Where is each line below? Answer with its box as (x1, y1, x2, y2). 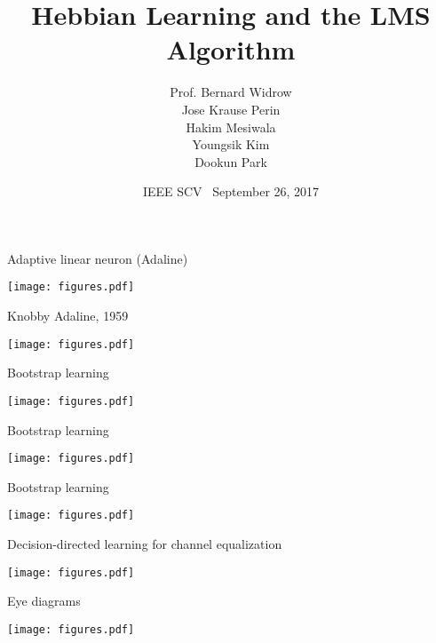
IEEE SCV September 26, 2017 (142, 182, 320, 201)
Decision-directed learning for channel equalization (7, 535, 282, 553)
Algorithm (166, 31, 296, 67)
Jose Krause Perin (181, 99, 281, 118)
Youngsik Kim (192, 135, 270, 154)
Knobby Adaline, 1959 (7, 306, 129, 325)
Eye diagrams (7, 591, 81, 610)
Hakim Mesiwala (186, 117, 276, 136)
